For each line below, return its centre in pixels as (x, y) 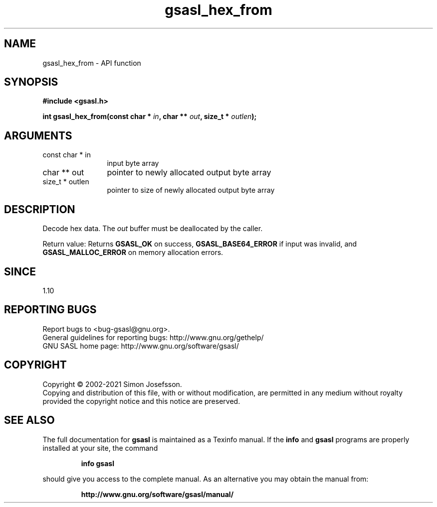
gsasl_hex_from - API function (92, 63)
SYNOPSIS (31, 82)
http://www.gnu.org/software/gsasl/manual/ (157, 494)
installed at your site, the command (100, 448)
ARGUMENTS (38, 135)
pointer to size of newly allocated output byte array (191, 190)
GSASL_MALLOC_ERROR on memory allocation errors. (133, 253)
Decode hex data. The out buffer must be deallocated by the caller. (153, 229)
